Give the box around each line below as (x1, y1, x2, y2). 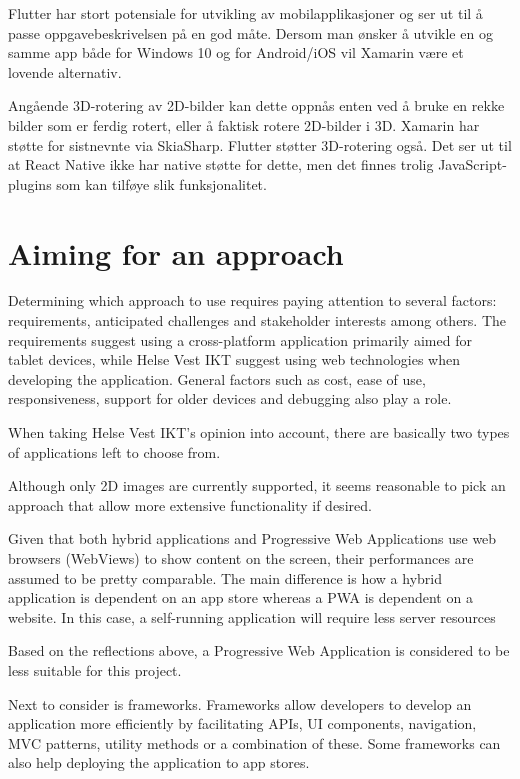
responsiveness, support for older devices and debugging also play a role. (8, 388, 452, 409)
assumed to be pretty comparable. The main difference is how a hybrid (8, 567, 442, 588)
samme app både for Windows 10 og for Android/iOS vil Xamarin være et (8, 42, 464, 63)
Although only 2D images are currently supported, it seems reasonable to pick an (8, 475, 506, 496)
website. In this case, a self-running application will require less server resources (8, 606, 496, 627)
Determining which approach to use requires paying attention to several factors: (8, 290, 497, 311)
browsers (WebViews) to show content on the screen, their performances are (8, 548, 474, 568)
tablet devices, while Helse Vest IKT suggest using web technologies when (8, 349, 460, 370)
